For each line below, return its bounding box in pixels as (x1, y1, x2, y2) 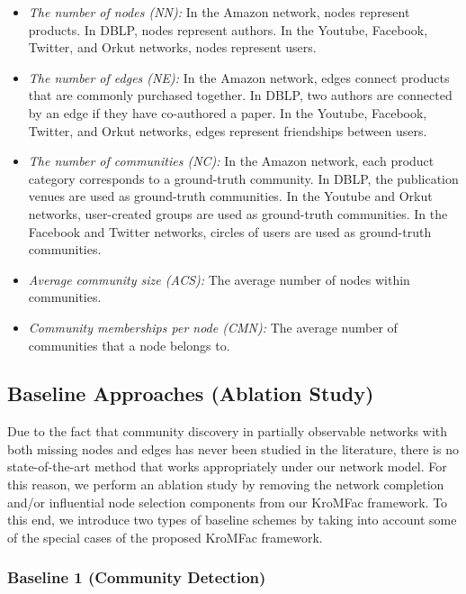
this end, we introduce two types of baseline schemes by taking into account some (7, 510, 457, 529)
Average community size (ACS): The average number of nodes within (28, 270, 410, 288)
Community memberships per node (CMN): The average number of (28, 317, 398, 336)
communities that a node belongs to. (28, 335, 230, 354)
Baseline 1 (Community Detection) (7, 566, 266, 589)
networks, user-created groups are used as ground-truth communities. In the (28, 204, 448, 223)
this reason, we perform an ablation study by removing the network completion (7, 475, 444, 494)
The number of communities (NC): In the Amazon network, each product (28, 151, 435, 170)
